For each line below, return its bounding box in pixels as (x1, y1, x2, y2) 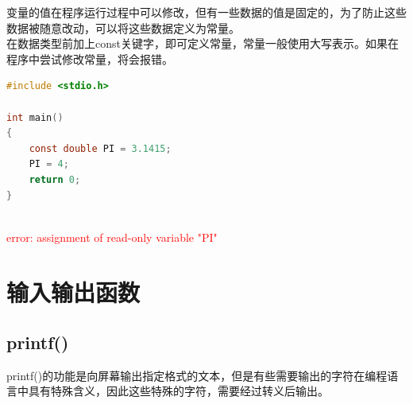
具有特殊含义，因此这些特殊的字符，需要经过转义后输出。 (28, 383, 329, 399)
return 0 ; (29, 173, 81, 185)
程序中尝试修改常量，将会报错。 (6, 50, 173, 67)
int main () (6, 111, 64, 123)
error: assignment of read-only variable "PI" (6, 228, 218, 245)
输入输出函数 (6, 275, 141, 308)
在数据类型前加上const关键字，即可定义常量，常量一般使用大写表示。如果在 (6, 35, 399, 52)
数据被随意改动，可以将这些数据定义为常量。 (6, 19, 240, 36)
